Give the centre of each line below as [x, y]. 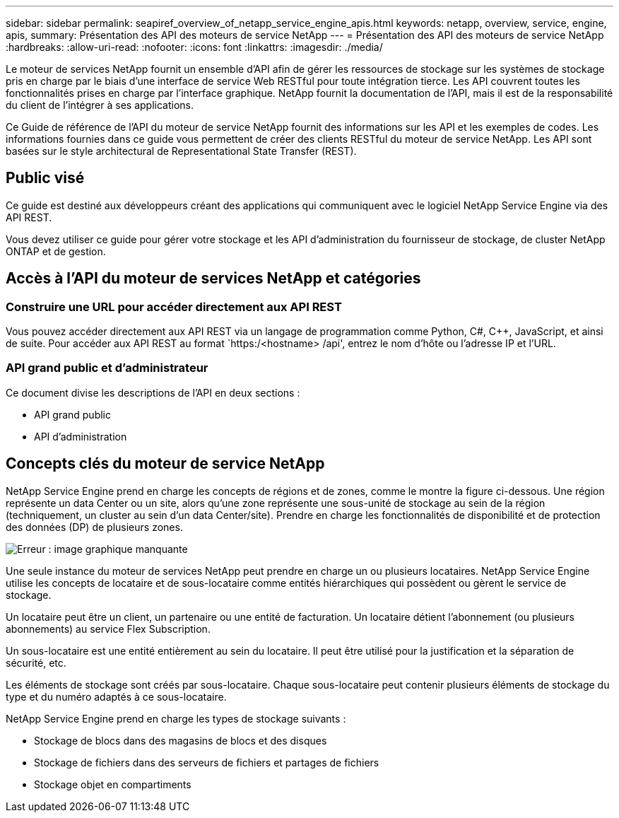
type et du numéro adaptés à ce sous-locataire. [116, 696]
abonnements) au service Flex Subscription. [108, 629]
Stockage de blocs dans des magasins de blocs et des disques [181, 740]
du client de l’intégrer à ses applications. [100, 105]
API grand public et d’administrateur [107, 368]
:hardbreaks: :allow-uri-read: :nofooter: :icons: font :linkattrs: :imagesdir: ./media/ [194, 47]
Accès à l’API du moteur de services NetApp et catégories [213, 279]
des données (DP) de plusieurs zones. [94, 527]
